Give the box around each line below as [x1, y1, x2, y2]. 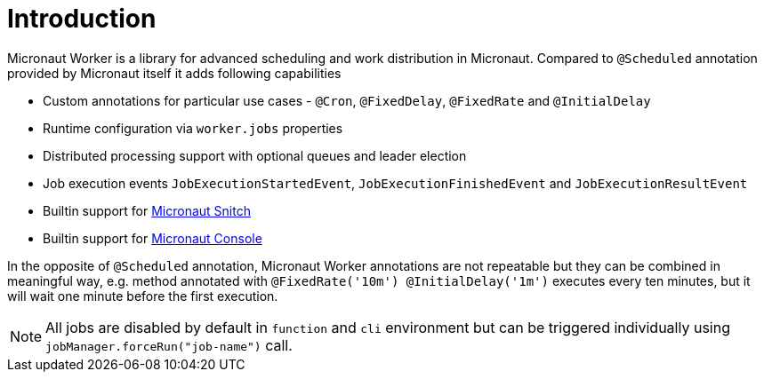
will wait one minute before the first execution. [7, 288, 278, 304]
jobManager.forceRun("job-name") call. [45, 336, 293, 354]
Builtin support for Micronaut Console [43, 230, 262, 246]
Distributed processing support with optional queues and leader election [43, 147, 467, 163]
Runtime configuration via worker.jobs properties [43, 120, 343, 136]
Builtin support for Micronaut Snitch [43, 202, 251, 218]
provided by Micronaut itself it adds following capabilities [7, 65, 342, 81]
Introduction [7, 4, 157, 34]
